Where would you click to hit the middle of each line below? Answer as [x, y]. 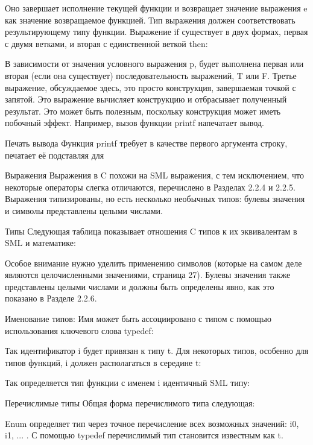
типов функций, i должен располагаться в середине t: [103, 362]
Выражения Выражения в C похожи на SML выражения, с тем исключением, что [154, 175]
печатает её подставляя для [55, 155]
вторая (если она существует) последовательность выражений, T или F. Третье [151, 75]
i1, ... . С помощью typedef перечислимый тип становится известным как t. [144, 435]
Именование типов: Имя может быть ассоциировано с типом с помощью [138, 319]
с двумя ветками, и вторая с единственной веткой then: [106, 43]
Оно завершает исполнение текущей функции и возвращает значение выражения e [156, 8]
